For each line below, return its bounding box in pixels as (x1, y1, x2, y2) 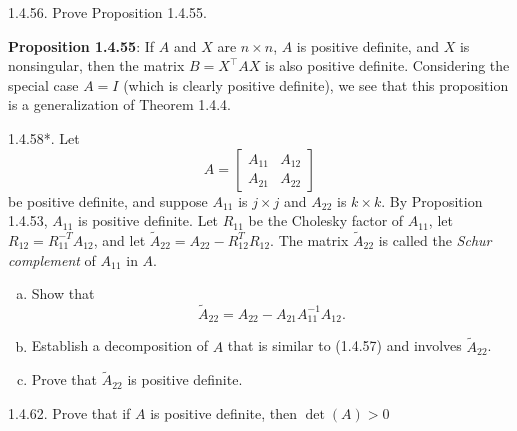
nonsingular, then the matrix (8, 55, 185, 76)
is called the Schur (378, 229, 492, 250)
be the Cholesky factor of (248, 210, 404, 231)
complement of (8, 249, 96, 270)
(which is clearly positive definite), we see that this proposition (123, 74, 509, 95)
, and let (93, 229, 146, 250)
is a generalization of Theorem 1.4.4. (8, 94, 231, 115)
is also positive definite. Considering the (265, 55, 510, 76)
